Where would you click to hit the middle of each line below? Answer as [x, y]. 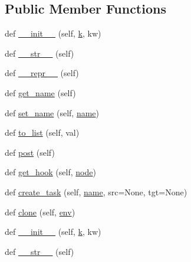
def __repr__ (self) [42, 73]
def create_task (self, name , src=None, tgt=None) [96, 191]
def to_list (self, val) [42, 132]
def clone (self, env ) [40, 212]
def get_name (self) [40, 92]
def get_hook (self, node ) [50, 172]
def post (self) [30, 152]
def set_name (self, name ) [52, 112]
